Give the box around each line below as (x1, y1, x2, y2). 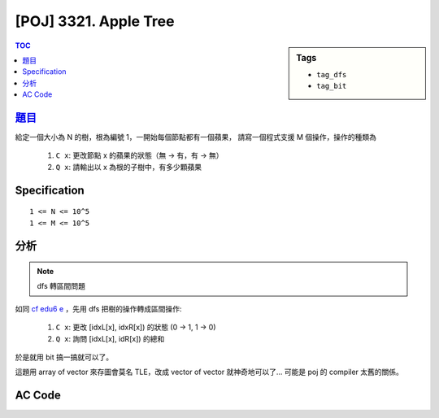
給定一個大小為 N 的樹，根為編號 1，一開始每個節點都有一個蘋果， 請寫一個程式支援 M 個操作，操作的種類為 (15, 133, 377, 142)
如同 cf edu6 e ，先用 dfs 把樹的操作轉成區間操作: (15, 303, 182, 313)
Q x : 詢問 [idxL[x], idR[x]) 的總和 (55, 333, 165, 343)
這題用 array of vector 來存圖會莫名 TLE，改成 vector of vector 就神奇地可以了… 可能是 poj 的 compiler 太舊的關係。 (15, 367, 404, 377)
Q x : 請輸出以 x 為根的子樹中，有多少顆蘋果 (55, 162, 202, 172)
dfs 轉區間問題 (37, 281, 85, 291)
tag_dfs (316, 70, 347, 79)
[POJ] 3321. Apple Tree (15, 12, 175, 30)
